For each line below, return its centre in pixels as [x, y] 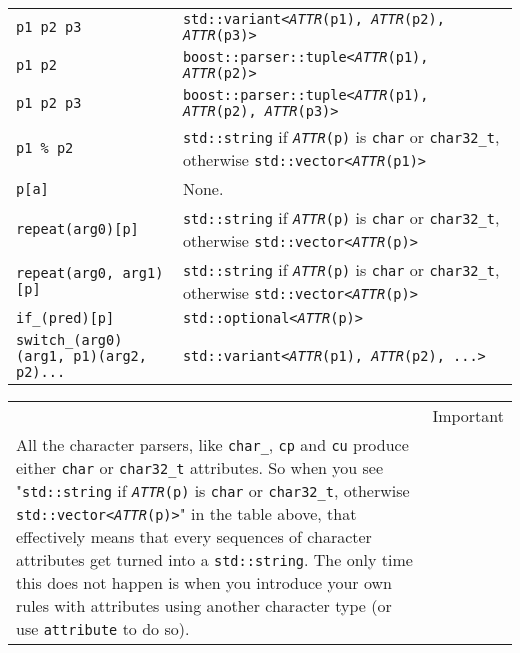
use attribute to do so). [103, 628]
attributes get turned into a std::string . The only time [214, 559]
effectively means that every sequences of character [194, 536]
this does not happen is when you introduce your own [204, 582]
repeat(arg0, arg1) [90, 273]
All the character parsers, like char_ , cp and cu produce [212, 444]
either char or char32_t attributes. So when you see [199, 467]
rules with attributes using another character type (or [204, 605]
